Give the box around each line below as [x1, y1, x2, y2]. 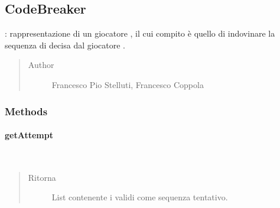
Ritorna [28, 171, 56, 183]
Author [28, 58, 54, 71]
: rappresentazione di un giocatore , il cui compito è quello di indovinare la [5, 27, 275, 40]
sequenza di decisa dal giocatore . [5, 38, 125, 51]
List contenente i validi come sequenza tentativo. [51, 191, 228, 203]
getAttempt [5, 129, 53, 141]
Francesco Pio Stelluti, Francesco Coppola [51, 78, 204, 90]
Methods [5, 103, 48, 118]
